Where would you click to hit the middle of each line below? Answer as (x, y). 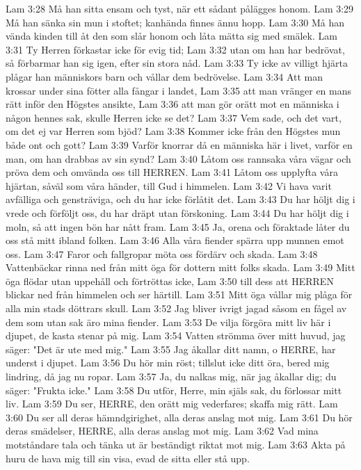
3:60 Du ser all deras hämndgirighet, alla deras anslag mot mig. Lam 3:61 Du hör (179, 417)
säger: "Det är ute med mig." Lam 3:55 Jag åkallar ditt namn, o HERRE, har (171, 349)
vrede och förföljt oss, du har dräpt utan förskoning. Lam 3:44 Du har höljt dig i (177, 212)
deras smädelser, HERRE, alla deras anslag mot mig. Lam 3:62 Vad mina (162, 431)
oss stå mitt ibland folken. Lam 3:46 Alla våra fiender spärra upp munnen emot (175, 240)
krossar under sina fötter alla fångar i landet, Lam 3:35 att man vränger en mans (179, 90)
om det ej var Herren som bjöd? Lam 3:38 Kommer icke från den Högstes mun (173, 131)
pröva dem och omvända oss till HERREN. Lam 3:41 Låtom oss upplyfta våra (172, 172)
